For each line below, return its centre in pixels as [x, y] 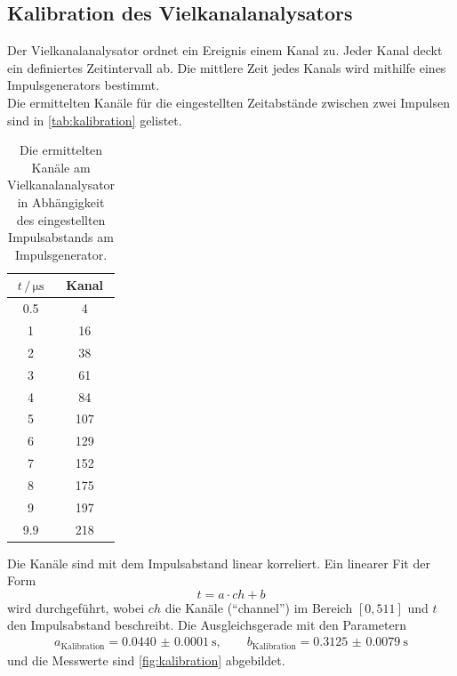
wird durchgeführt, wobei [76, 607]
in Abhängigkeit [61, 201]
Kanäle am [61, 167]
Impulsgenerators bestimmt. [84, 85]
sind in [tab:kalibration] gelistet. [95, 120]
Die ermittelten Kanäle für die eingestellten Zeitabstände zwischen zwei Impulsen [228, 102]
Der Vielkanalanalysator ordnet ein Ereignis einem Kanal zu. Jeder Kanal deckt [225, 50]
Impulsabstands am [61, 237]
